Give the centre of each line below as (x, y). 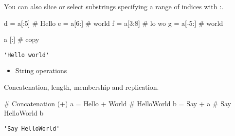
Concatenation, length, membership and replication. (81, 87)
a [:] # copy (22, 39)
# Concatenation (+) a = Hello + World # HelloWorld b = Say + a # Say (117, 103)
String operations (41, 70)
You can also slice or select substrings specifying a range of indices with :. (114, 6)
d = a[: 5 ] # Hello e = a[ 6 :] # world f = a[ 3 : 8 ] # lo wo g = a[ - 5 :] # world (114, 23)
